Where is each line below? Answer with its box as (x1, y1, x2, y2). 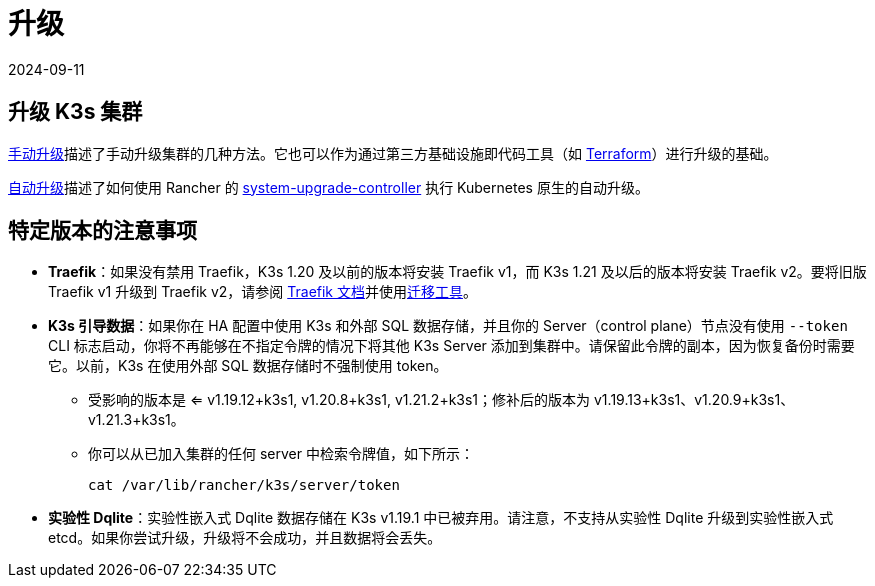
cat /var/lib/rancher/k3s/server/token (88, 477, 400, 494)
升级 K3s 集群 (8, 99, 143, 125)
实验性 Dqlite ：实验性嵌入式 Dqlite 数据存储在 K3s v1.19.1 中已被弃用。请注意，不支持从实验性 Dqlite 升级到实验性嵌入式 (48, 509, 834, 527)
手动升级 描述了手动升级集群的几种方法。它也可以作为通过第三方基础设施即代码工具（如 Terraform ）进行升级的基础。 (8, 144, 778, 162)
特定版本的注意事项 (8, 218, 197, 244)
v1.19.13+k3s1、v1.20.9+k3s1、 (593, 391, 795, 409)
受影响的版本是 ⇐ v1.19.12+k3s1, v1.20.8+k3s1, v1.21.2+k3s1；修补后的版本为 (88, 391, 591, 409)
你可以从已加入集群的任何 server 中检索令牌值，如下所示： (88, 445, 474, 463)
